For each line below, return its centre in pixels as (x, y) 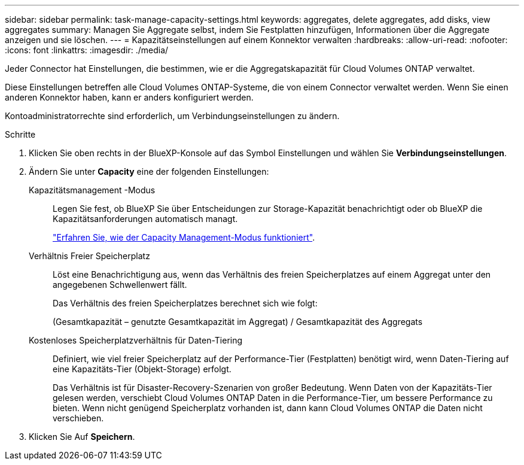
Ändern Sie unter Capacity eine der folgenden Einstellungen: (149, 171)
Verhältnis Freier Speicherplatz (89, 256)
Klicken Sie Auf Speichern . (82, 437)
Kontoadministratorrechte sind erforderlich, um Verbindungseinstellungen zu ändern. (172, 116)
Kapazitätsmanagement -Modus (92, 190)
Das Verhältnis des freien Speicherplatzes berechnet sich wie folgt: (185, 303)
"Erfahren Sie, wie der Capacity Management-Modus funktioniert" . (184, 237)
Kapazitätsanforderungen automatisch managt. (145, 219)
